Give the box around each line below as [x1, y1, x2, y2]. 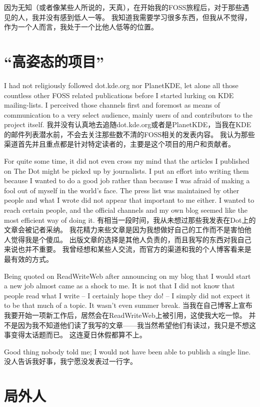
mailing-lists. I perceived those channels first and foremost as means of [4, 100, 220, 110]
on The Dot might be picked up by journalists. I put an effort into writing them [4, 165, 249, 176]
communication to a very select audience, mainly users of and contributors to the [4, 109, 253, 120]
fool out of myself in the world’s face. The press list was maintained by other [4, 185, 239, 195]
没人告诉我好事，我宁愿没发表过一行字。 [4, 356, 137, 366]
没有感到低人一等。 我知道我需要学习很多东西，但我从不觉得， [45, 12, 251, 22]
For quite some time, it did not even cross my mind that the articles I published [4, 156, 249, 166]
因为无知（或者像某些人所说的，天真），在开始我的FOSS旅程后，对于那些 [4, 2, 242, 12]
